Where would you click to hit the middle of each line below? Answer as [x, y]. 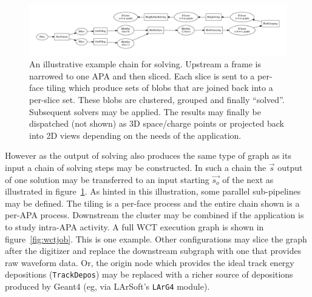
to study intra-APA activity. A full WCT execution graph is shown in [134, 226]
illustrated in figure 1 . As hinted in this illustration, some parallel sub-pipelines [153, 191]
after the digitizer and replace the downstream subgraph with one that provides [153, 251]
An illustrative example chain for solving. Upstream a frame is [145, 64]
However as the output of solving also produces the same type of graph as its [148, 155]
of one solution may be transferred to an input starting [107, 179]
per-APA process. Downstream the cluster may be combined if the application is [154, 215]
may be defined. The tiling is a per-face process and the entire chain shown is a [152, 203]
